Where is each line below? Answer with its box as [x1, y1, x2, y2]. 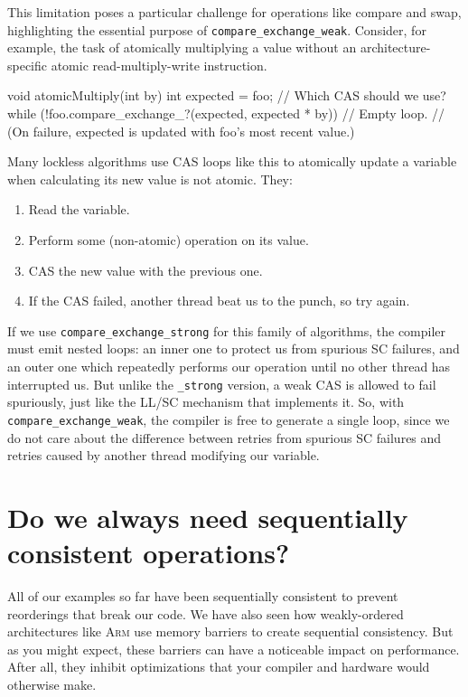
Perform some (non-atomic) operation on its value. [28, 231, 309, 249]
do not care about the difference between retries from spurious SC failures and [7, 428, 442, 447]
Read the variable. [28, 200, 130, 219]
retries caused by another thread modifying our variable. [7, 446, 320, 465]
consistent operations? [7, 534, 290, 571]
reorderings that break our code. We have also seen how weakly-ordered [7, 604, 404, 623]
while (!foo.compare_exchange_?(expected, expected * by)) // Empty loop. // [7, 104, 445, 123]
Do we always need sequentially [7, 498, 408, 535]
